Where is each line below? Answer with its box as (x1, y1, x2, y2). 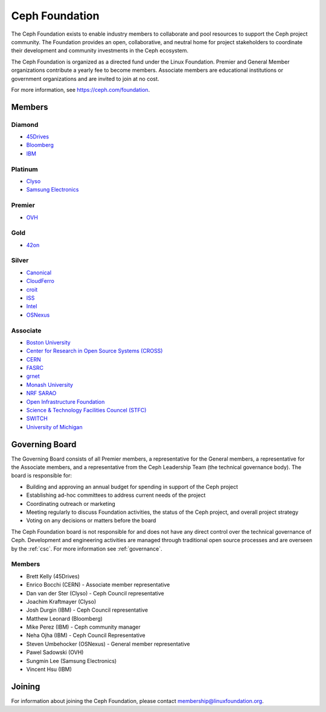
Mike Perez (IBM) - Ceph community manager (26, 623, 141, 631)
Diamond (11, 120, 39, 129)
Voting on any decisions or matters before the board (26, 517, 156, 524)
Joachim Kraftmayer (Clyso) (26, 598, 97, 605)
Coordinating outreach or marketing (26, 500, 116, 507)
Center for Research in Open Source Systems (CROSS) (26, 348, 163, 355)
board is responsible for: (11, 472, 72, 479)
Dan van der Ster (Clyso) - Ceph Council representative (26, 589, 164, 597)
